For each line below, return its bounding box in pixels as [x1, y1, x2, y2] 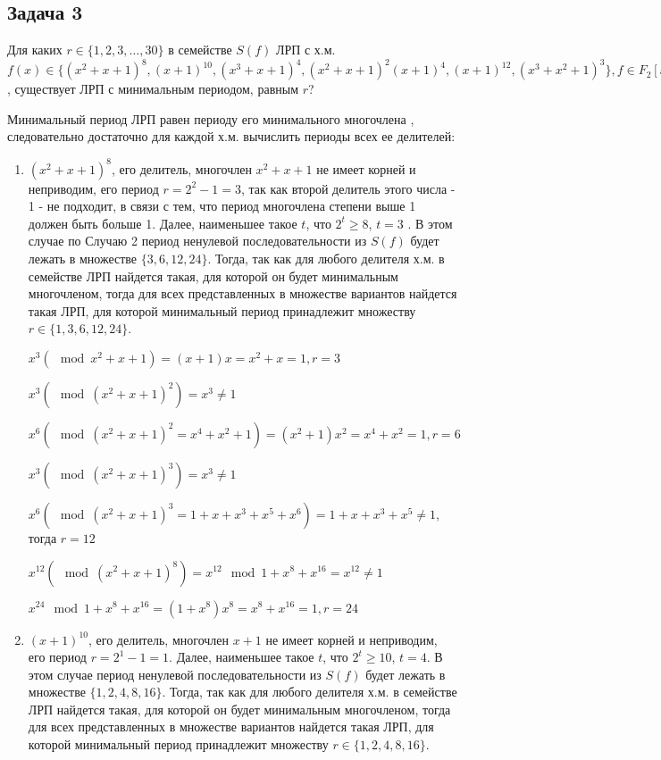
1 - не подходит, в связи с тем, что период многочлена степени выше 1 [28, 196, 416, 215]
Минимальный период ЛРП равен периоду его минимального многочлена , [7, 109, 414, 128]
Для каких [7, 40, 63, 59]
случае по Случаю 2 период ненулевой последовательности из [28, 231, 367, 250]
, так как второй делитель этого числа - [240, 179, 456, 197]
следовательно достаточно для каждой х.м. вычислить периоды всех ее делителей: [7, 127, 456, 146]
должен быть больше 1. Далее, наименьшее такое [28, 213, 297, 232]
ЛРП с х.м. [275, 40, 336, 59]
